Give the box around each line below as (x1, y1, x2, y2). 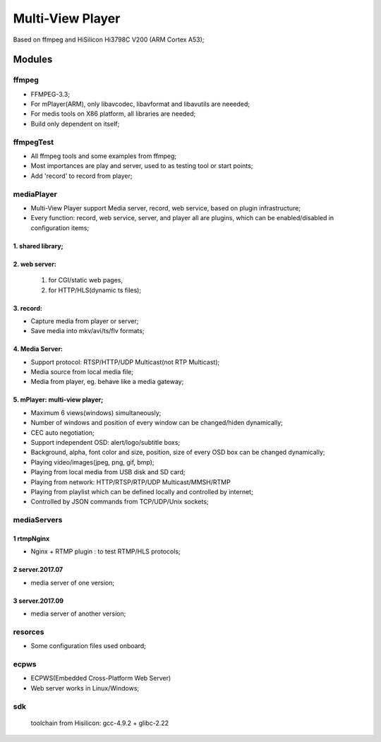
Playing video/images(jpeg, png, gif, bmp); (30, 457, 155, 466)
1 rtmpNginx (13, 534, 50, 543)
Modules (13, 54, 53, 66)
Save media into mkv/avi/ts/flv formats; (30, 327, 145, 335)
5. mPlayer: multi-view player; (13, 395, 104, 404)
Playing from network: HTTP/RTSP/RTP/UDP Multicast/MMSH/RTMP (30, 477, 231, 486)
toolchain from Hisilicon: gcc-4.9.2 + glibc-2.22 (30, 719, 169, 727)
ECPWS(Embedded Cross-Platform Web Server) (30, 674, 171, 683)
